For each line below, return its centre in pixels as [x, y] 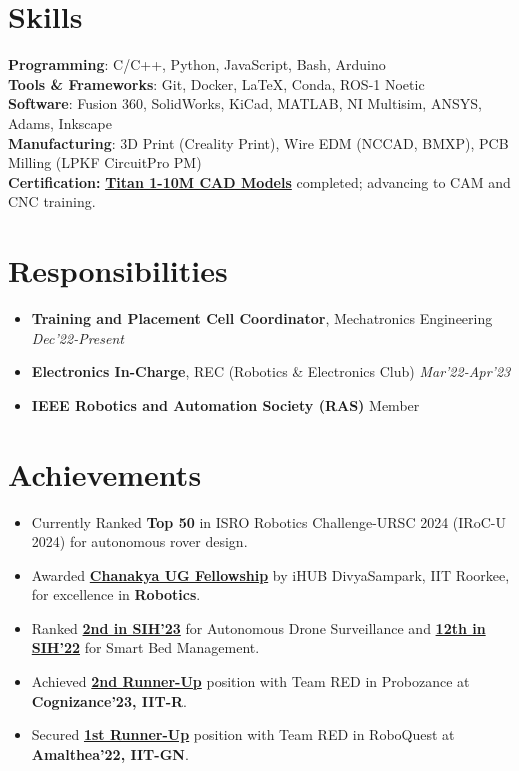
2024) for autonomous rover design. [139, 541]
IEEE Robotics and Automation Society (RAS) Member [225, 404]
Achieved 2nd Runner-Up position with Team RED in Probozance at [250, 681]
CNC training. [52, 201]
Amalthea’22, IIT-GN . [110, 753]
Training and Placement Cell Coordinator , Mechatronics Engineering [262, 318]
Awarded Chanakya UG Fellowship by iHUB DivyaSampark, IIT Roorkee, [270, 574]
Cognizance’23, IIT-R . [109, 700]
